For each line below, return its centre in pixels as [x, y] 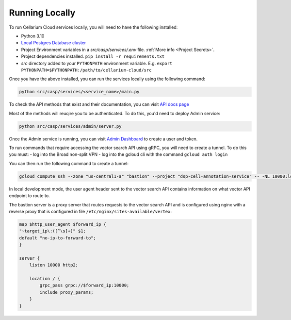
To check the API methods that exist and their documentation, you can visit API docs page [99, 104]
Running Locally [42, 13]
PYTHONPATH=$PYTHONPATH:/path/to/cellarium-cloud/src [86, 70]
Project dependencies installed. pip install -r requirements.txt [93, 56]
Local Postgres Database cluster [54, 43]
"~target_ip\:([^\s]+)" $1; [52, 231]
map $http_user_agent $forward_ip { [63, 224]
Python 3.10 [33, 36]
